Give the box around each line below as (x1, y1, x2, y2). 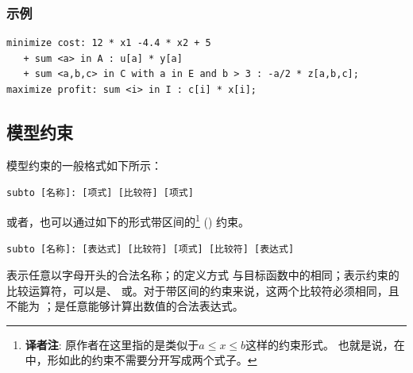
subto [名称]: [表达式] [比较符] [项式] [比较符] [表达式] (6, 244, 295, 256)
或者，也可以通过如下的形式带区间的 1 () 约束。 (6, 211, 250, 229)
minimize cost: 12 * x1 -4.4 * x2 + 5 (6, 37, 211, 49)
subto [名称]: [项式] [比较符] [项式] (6, 187, 194, 199)
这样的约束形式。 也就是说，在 (245, 336, 405, 352)
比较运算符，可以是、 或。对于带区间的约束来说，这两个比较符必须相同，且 (6, 282, 399, 298)
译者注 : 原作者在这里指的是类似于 (25, 336, 199, 352)
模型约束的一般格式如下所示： (6, 156, 162, 173)
